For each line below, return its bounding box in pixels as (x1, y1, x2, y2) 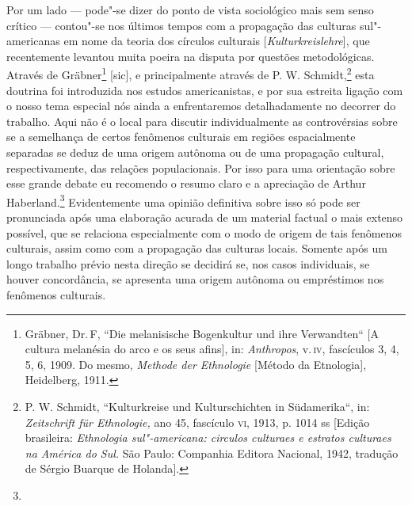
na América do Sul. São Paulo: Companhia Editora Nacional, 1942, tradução (25, 444, 399, 461)
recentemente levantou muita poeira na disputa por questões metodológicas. (6, 48, 375, 64)
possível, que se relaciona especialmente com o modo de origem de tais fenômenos (6, 224, 402, 241)
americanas (6, 32, 60, 49)
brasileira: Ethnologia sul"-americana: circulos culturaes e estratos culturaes (25, 429, 391, 446)
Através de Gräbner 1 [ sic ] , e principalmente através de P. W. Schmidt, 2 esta (6, 64, 375, 83)
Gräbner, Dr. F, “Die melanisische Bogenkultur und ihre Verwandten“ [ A (25, 325, 379, 341)
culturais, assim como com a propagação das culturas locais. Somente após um (6, 240, 387, 257)
